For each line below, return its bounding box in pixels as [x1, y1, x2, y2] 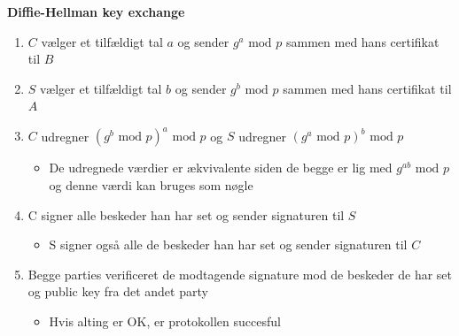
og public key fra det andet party [27, 282, 208, 301]
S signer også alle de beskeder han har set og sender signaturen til [49, 235, 408, 254]
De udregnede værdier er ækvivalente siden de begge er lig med [49, 158, 393, 177]
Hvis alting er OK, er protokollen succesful [49, 312, 281, 331]
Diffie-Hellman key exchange [7, 3, 185, 20]
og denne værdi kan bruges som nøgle [49, 176, 253, 195]
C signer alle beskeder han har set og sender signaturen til [27, 205, 345, 224]
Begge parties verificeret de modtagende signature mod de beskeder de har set [27, 264, 453, 283]
